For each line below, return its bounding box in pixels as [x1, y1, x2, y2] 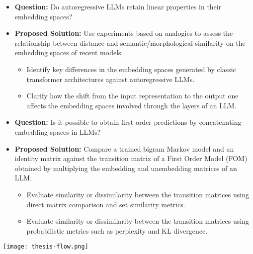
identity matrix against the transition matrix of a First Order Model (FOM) [14, 153, 248, 164]
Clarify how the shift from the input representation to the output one [26, 90, 239, 101]
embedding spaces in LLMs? [14, 126, 101, 137]
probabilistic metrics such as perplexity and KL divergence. [26, 225, 208, 236]
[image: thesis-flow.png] [3, 243, 88, 251]
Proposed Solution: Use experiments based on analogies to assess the [14, 28, 233, 38]
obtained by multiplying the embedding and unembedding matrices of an [14, 163, 237, 173]
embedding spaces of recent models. [14, 47, 123, 58]
